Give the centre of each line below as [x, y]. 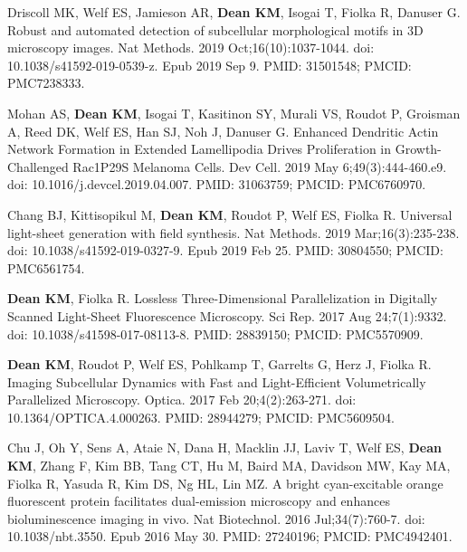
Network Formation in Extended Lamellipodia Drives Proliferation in [200, 149]
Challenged [38, 166]
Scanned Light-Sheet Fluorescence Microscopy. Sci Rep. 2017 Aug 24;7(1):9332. [227, 315]
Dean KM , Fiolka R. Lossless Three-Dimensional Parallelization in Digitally [223, 298]
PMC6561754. [46, 267]
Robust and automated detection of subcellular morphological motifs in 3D [215, 29]
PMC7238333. [46, 83]
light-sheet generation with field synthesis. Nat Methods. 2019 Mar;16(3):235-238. [233, 232]
